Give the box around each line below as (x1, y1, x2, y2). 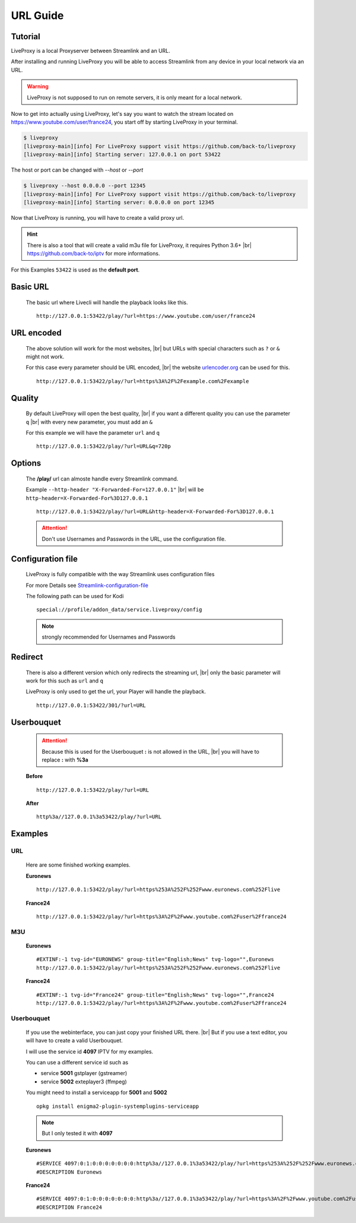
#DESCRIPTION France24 (36, 1203, 103, 1211)
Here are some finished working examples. (26, 861, 131, 868)
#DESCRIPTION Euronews (36, 1168, 103, 1175)
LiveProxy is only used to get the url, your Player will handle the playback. (26, 688, 206, 695)
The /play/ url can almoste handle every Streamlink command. (26, 475, 179, 482)
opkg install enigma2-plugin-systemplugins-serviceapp (36, 1102, 199, 1110)
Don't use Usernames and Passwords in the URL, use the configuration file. (42, 535, 226, 542)
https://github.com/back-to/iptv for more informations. (27, 250, 160, 257)
